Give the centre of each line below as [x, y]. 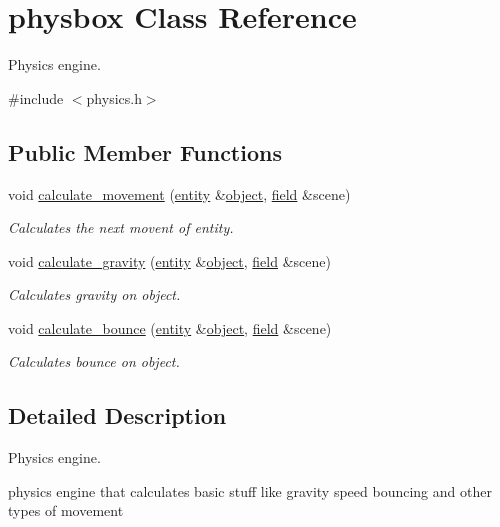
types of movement [66, 510]
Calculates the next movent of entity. [121, 227]
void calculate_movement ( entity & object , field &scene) [179, 193]
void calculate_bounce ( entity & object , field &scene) [170, 327]
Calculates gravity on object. [94, 294]
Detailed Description [117, 415]
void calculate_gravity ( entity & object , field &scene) [169, 260]
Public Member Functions [145, 151]
